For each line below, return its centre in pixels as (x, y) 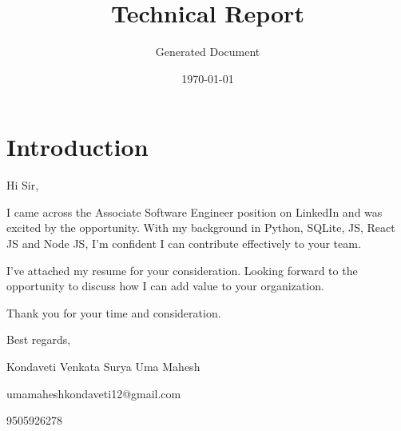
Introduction (77, 147)
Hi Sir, (23, 185)
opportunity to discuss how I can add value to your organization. (165, 286)
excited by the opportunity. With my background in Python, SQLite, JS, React (201, 227)
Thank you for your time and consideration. (114, 312)
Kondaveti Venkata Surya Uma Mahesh (103, 366)
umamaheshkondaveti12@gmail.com (94, 393)
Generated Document (208, 52)
